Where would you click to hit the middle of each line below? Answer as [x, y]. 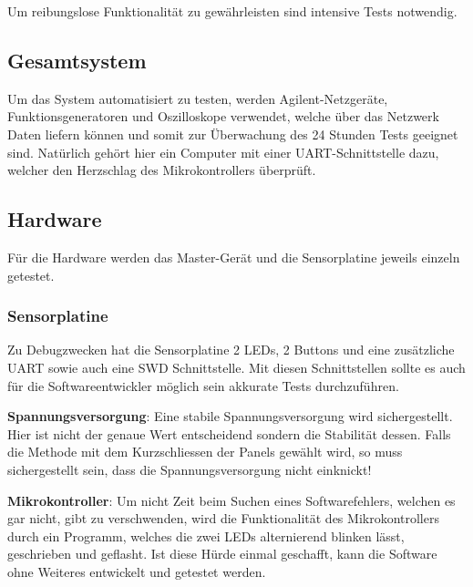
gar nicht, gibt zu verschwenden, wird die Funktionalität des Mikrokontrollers [223, 518]
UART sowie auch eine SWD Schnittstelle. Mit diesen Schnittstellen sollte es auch [236, 367]
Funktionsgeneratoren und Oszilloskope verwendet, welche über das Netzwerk [223, 116]
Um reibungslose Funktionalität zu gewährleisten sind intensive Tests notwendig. [232, 11]
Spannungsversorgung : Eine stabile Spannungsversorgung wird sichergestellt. [230, 416]
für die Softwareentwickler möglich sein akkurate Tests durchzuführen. [203, 385]
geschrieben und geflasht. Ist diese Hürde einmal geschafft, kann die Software [222, 554]
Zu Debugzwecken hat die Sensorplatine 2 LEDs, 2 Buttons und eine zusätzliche [231, 350]
